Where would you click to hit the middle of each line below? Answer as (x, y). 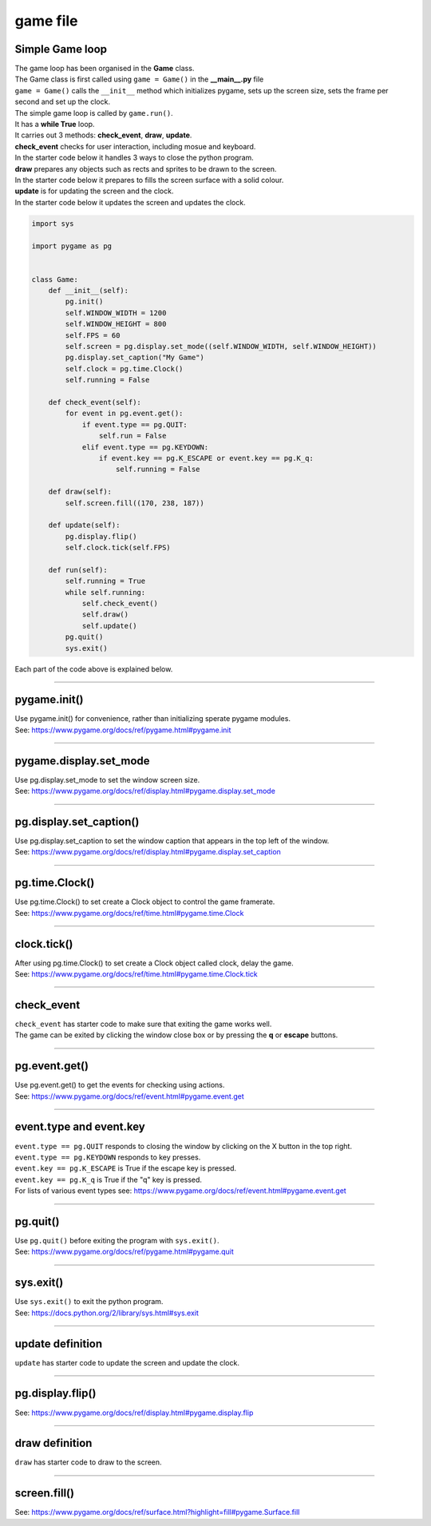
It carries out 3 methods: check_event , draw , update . (103, 135)
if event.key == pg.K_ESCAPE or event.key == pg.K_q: (206, 458)
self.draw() (105, 614)
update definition (59, 1344)
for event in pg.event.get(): (124, 414)
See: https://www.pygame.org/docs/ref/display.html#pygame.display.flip (134, 1413)
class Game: (55, 279)
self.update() (109, 626)
